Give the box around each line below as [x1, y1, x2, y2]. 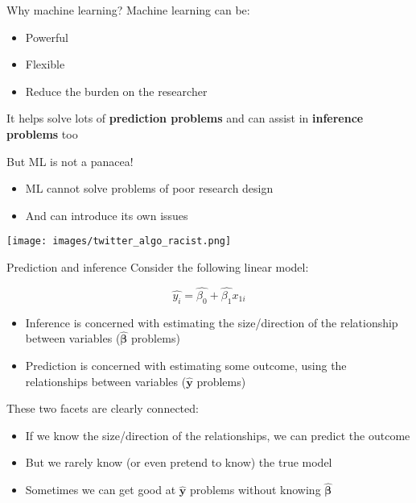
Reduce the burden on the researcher [25, 82, 208, 99]
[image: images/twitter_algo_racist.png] [6, 235, 232, 247]
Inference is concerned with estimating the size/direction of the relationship [25, 314, 398, 330]
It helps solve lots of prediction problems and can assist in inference [6, 110, 364, 127]
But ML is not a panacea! [6, 152, 134, 169]
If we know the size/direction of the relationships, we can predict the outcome [25, 426, 410, 443]
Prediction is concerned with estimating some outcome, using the [25, 357, 347, 374]
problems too [6, 125, 78, 142]
